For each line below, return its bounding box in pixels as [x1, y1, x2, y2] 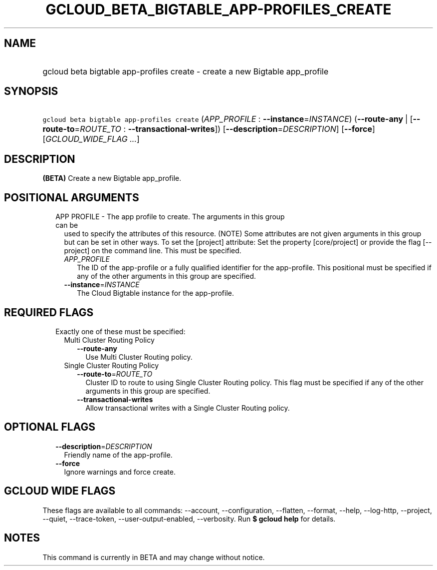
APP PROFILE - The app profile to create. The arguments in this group [55, 212, 285, 221]
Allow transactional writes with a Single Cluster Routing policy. [85, 403, 290, 412]
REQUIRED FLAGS [4, 306, 94, 319]
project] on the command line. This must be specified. [64, 246, 241, 255]
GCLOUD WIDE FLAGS [4, 485, 116, 498]
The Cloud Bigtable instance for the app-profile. [77, 289, 234, 298]
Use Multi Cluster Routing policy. [85, 352, 193, 361]
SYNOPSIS [4, 85, 58, 98]
